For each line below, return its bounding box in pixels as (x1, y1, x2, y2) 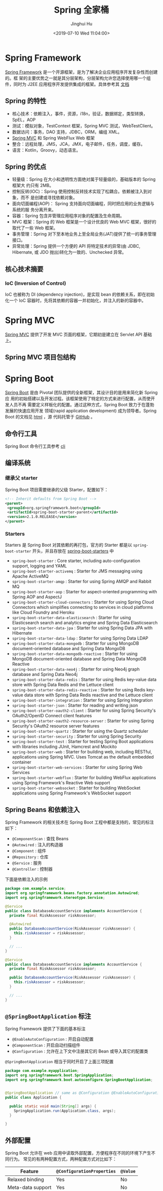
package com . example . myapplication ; (5, 1069, 79, 1073)
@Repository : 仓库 (12, 854, 49, 860)
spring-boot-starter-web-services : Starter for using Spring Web (12, 764, 143, 770)
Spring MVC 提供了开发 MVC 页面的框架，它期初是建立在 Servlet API (5, 331, 143, 337)
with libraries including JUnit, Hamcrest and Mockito (12, 744, 117, 750)
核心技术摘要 (5, 265, 44, 273)
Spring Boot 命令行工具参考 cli (5, 443, 65, 449)
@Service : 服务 (12, 860, 42, 866)
